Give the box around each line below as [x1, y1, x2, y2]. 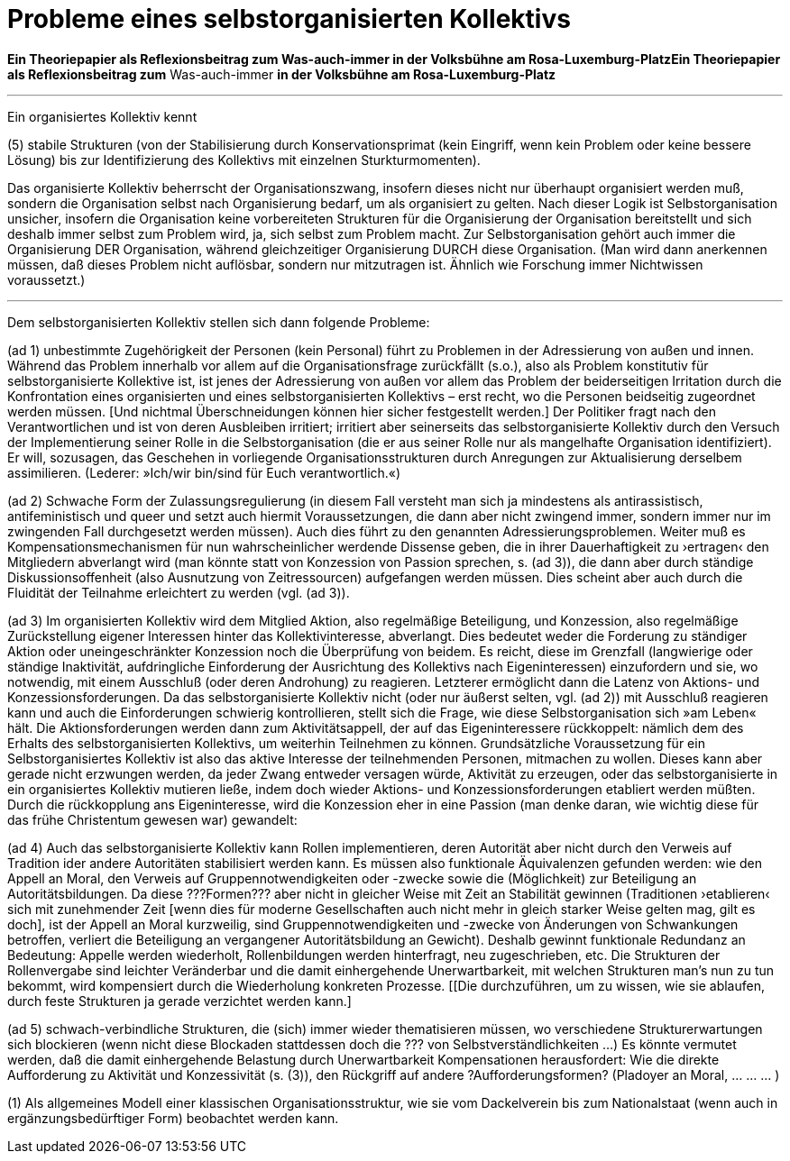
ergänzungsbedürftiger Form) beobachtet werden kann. [7, 1110, 339, 1126]
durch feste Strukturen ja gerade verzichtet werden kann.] [7, 992, 352, 1009]
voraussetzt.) [7, 271, 86, 288]
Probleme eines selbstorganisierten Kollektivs [7, 4, 571, 34]
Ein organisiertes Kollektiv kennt [7, 108, 197, 124]
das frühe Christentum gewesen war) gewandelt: [7, 811, 298, 827]
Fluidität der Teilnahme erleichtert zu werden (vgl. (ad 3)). [7, 584, 350, 600]
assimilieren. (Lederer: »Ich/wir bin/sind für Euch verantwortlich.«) [7, 464, 401, 480]
